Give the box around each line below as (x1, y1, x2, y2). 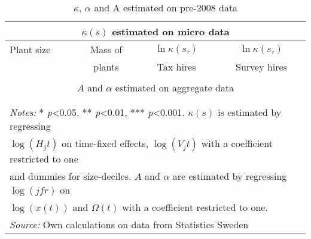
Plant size (10, 42, 51, 56)
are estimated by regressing (172, 169, 287, 183)
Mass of (90, 42, 123, 56)
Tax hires (157, 60, 196, 73)
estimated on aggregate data (115, 81, 234, 94)
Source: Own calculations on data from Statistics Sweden (10, 217, 249, 231)
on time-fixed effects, (62, 136, 149, 150)
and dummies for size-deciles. (10, 169, 132, 183)
